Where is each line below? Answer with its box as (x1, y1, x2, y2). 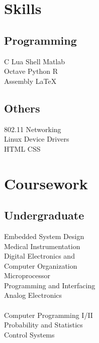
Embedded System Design (4, 231, 84, 241)
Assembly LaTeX (4, 75, 57, 86)
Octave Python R (4, 66, 58, 76)
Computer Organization (4, 260, 77, 271)
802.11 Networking (4, 124, 61, 134)
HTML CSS (4, 143, 41, 154)
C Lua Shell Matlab (4, 56, 65, 66)
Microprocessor (4, 270, 51, 281)
